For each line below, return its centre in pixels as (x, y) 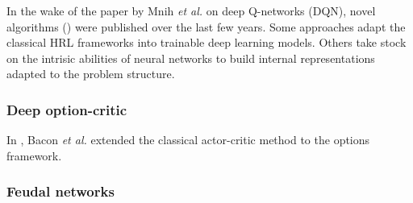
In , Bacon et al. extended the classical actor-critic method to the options (188, 140)
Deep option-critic (67, 109)
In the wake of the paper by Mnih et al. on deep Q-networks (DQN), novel (191, 10)
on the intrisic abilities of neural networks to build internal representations (191, 58)
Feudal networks (60, 191)
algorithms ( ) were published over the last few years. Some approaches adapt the (206, 26)
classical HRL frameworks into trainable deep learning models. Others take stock (206, 42)
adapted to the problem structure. (91, 74)
